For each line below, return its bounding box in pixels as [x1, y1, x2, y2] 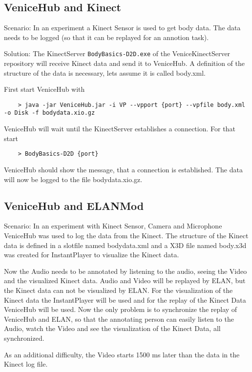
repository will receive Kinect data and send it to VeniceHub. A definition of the [4, 58, 245, 68]
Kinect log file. [4, 359, 48, 369]
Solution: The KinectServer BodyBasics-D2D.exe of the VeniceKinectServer [4, 48, 231, 59]
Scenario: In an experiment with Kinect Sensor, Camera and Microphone [4, 221, 222, 231]
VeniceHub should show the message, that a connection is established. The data [4, 164, 243, 174]
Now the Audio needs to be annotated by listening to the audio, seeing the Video [4, 266, 247, 276]
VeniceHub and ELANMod [4, 198, 144, 213]
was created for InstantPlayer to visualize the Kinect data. [4, 249, 179, 260]
